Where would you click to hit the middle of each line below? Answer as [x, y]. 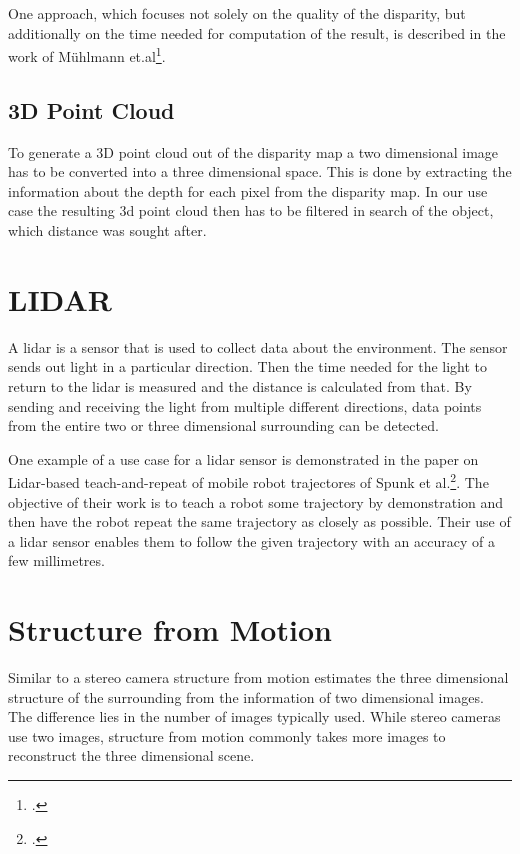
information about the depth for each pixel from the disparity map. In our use [248, 190]
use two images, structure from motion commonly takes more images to [227, 735]
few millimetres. [56, 560]
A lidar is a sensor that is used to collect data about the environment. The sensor [258, 346]
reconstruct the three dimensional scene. [131, 755]
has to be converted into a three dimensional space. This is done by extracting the [260, 171]
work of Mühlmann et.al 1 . [87, 54]
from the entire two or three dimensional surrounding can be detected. [223, 425]
